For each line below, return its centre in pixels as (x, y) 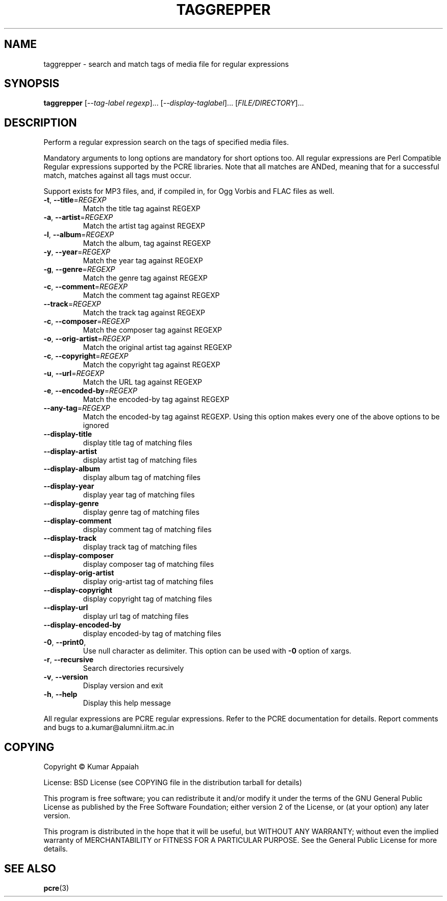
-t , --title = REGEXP (75, 200)
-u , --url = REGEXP (74, 373)
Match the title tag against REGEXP (142, 209)
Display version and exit (123, 686)
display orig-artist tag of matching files (148, 582)
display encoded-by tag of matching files (152, 634)
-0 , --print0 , (65, 642)
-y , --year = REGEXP (77, 252)
